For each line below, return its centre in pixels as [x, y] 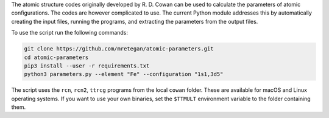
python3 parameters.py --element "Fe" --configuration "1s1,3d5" [124, 74]
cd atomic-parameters [56, 57]
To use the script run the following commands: [69, 33]
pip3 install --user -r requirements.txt [87, 66]
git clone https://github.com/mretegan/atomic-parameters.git [119, 49]
